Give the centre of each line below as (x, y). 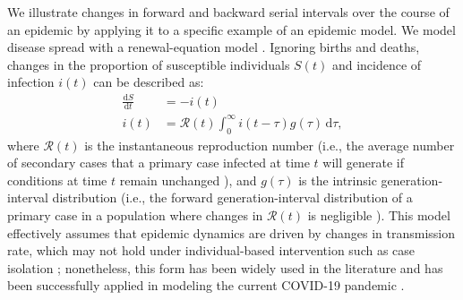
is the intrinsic (338, 180)
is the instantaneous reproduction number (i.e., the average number (270, 145)
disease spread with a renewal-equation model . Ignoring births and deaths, (214, 47)
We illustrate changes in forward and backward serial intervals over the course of (228, 12)
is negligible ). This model (379, 215)
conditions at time (57, 180)
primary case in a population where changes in (135, 215)
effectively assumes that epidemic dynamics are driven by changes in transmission (231, 232)
